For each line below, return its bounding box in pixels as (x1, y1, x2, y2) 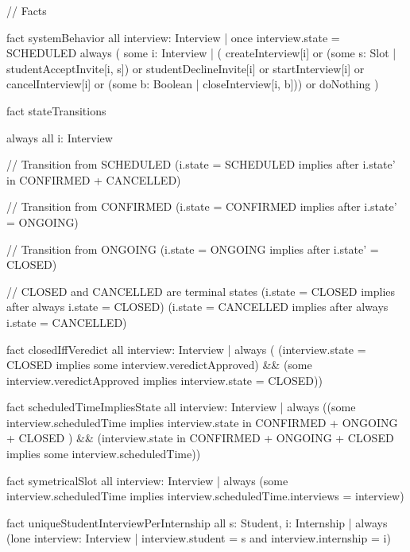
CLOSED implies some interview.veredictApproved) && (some (6, 356, 312, 373)
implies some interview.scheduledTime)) (6, 445, 201, 462)
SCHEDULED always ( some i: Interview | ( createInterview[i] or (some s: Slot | (6, 45, 396, 61)
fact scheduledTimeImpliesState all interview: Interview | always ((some (6, 398, 356, 415)
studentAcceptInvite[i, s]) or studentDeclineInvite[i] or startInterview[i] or (6, 60, 365, 76)
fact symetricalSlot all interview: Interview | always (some (6, 472, 288, 488)
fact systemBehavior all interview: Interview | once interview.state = (6, 29, 340, 45)
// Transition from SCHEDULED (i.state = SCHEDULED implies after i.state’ (6, 156, 396, 173)
